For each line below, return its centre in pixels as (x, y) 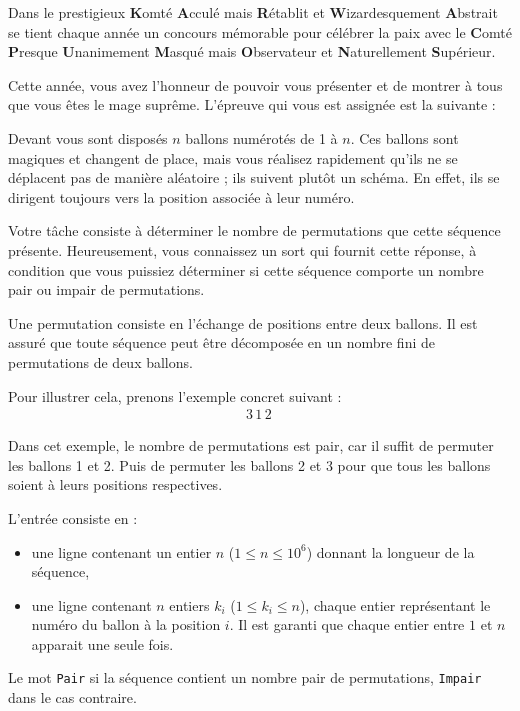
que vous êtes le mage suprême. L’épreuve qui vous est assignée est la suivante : (252, 104)
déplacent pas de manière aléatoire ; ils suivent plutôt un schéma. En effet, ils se (254, 177)
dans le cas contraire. (72, 697)
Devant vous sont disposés (88, 137)
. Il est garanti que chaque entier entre (347, 624)
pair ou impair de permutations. (106, 289)
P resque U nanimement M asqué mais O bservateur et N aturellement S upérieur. (252, 51)
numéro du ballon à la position (126, 624)
